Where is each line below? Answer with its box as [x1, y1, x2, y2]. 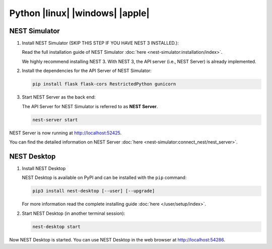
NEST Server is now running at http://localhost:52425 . [9, 130, 122, 136]
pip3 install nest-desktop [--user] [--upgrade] [32, 188, 155, 194]
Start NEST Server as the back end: [22, 94, 96, 100]
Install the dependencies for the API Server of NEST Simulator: [22, 68, 152, 74]
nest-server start [32, 117, 78, 123]
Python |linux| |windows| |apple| [9, 8, 150, 19]
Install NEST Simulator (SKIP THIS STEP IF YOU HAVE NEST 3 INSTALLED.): [22, 40, 179, 46]
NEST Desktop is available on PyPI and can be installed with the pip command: [22, 175, 187, 181]
